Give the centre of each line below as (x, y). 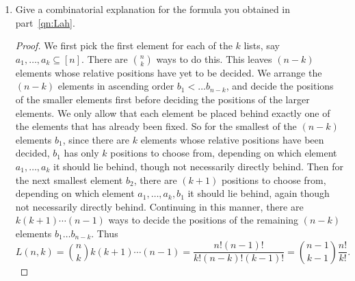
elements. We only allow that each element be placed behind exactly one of (173, 112)
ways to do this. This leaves (214, 58)
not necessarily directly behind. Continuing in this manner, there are (159, 206)
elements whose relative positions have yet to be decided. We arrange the (169, 72)
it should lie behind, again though (259, 193)
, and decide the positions (280, 86)
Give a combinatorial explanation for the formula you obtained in (153, 9)
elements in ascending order (116, 86)
